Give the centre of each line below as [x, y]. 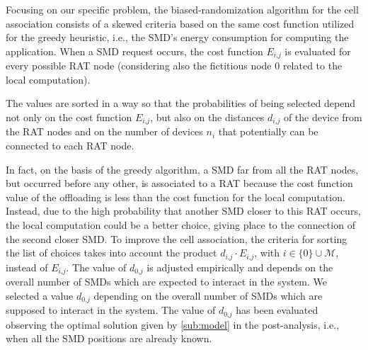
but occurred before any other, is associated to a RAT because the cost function [179, 183]
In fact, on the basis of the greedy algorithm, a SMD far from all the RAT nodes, [182, 169]
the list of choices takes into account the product [111, 253]
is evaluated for [318, 51]
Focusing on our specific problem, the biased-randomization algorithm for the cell [182, 9]
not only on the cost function [69, 117]
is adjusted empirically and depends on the [240, 267]
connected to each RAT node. [70, 146]
